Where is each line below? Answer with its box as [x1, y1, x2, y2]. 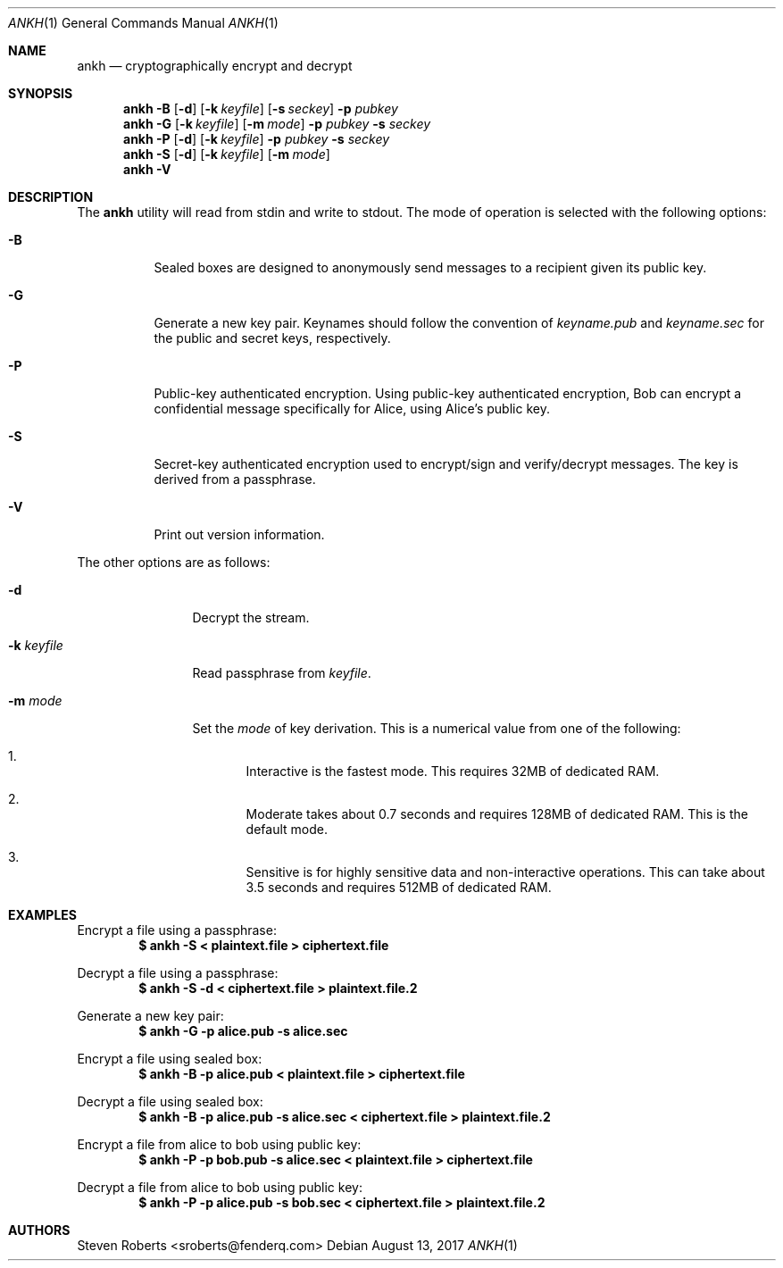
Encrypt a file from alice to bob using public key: [77, 1137, 362, 1152]
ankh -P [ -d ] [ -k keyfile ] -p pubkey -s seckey [123, 131, 390, 146]
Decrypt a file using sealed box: [77, 1094, 263, 1109]
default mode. [246, 822, 328, 837]
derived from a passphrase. [154, 471, 316, 487]
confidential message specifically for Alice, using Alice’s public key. [154, 401, 550, 416]
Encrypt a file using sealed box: [77, 1051, 262, 1066]
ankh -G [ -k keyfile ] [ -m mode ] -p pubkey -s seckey [123, 116, 431, 131]
